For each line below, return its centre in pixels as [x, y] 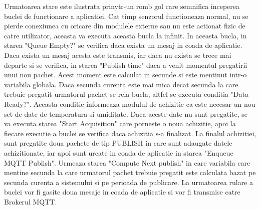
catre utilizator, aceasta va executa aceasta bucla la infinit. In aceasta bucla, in [125, 35]
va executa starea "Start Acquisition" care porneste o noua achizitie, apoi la [120, 123]
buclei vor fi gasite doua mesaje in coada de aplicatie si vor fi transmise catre [122, 192]
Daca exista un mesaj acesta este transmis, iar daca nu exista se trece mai [118, 55]
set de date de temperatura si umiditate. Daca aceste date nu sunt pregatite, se [126, 113]
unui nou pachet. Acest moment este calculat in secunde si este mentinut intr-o [125, 75]
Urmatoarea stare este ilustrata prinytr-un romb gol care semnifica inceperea [122, 6]
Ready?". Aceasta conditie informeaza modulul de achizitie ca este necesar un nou [130, 104]
